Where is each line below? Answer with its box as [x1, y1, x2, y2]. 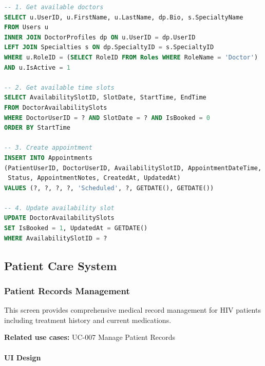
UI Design [4, 352, 41, 362]
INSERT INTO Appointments [4, 154, 92, 161]
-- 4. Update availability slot [4, 204, 115, 212]
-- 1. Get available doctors [4, 4, 104, 11]
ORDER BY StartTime [4, 124, 70, 132]
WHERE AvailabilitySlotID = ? [4, 234, 107, 242]
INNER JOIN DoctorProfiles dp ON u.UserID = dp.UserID [4, 33, 196, 41]
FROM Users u [4, 24, 48, 31]
